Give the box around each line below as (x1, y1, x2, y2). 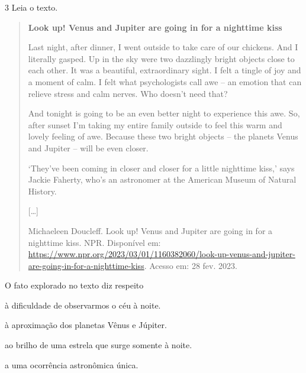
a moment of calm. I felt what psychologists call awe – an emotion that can (28, 75, 302, 87)
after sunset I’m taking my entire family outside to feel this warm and (28, 118, 282, 131)
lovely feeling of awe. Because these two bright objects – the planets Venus (28, 130, 298, 142)
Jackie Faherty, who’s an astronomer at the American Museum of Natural (28, 173, 297, 186)
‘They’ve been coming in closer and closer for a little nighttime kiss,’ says (28, 161, 295, 174)
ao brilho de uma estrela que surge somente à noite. (5, 339, 192, 351)
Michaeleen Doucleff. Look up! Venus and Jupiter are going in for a (28, 224, 273, 236)
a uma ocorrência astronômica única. (5, 358, 138, 371)
